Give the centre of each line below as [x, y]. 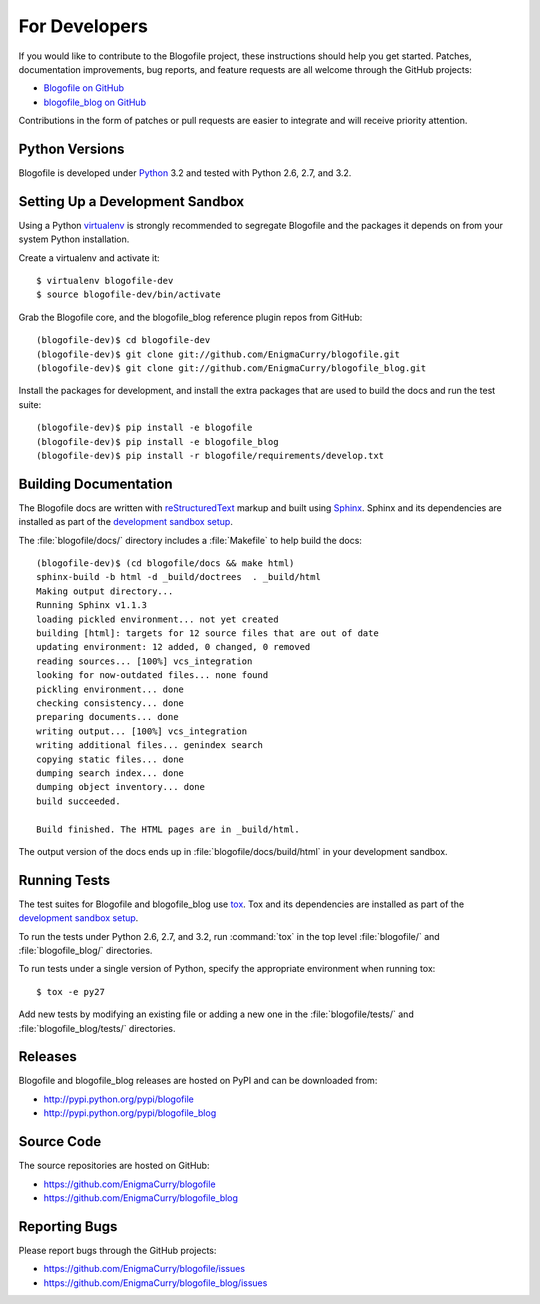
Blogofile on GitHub [84, 88]
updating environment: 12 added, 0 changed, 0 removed [173, 647]
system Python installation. [74, 239]
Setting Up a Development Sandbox [131, 201]
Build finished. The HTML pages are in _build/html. [168, 829]
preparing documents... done [107, 717]
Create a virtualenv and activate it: [89, 257]
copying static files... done [110, 759]
